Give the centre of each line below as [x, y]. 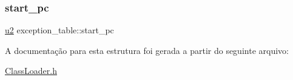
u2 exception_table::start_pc [59, 30]
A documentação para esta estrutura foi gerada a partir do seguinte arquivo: [147, 50]
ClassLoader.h [31, 71]
